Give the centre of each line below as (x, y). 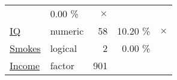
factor (62, 65)
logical (64, 48)
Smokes (25, 48)
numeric (67, 31)
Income (25, 65)
